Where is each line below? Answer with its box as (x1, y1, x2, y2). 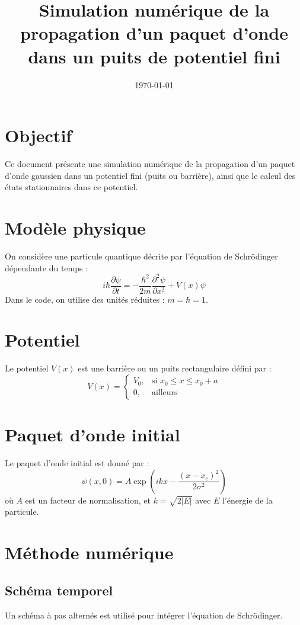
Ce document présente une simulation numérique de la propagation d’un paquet (5, 158, 295, 170)
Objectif (5, 123, 72, 148)
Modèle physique (5, 216, 146, 239)
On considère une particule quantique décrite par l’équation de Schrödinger (5, 249, 278, 262)
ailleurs (151, 388, 178, 397)
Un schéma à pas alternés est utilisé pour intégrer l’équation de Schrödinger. (5, 608, 283, 621)
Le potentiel (5, 362, 49, 374)
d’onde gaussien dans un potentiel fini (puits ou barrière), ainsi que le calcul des (5, 169, 296, 181)
